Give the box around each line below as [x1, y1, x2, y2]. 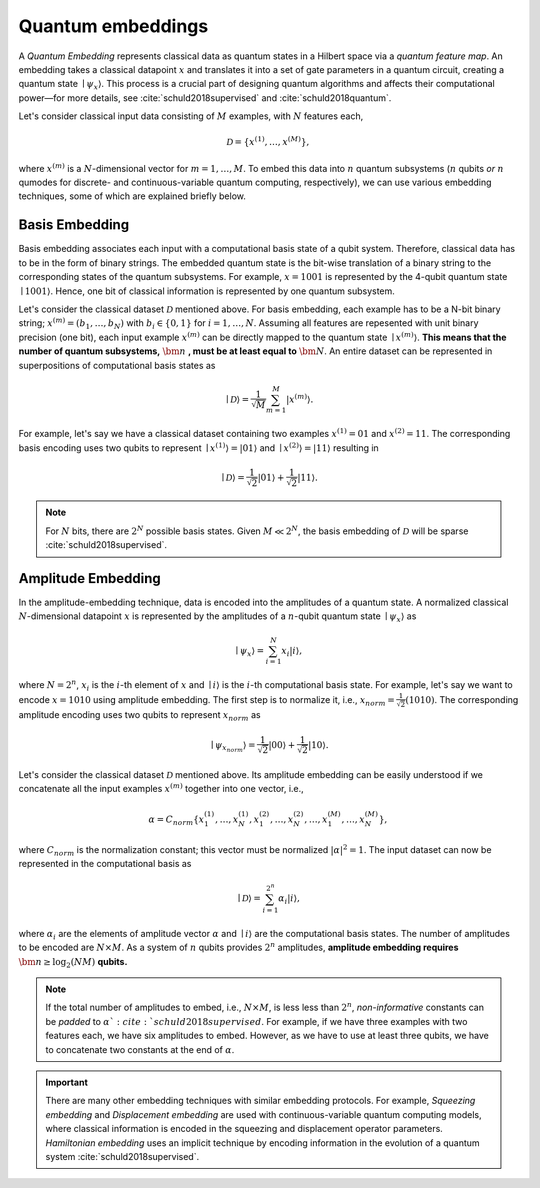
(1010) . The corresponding [405, 693, 519, 705]
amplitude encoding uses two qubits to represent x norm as [18, 709, 261, 724]
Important [45, 1076, 89, 1089]
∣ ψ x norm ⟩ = [210, 739, 256, 754]
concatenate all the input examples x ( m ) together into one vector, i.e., [18, 781, 304, 795]
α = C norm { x [148, 813, 205, 827]
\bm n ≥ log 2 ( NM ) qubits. [18, 955, 128, 970]
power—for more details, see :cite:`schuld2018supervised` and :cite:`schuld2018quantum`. [18, 91, 392, 104]
